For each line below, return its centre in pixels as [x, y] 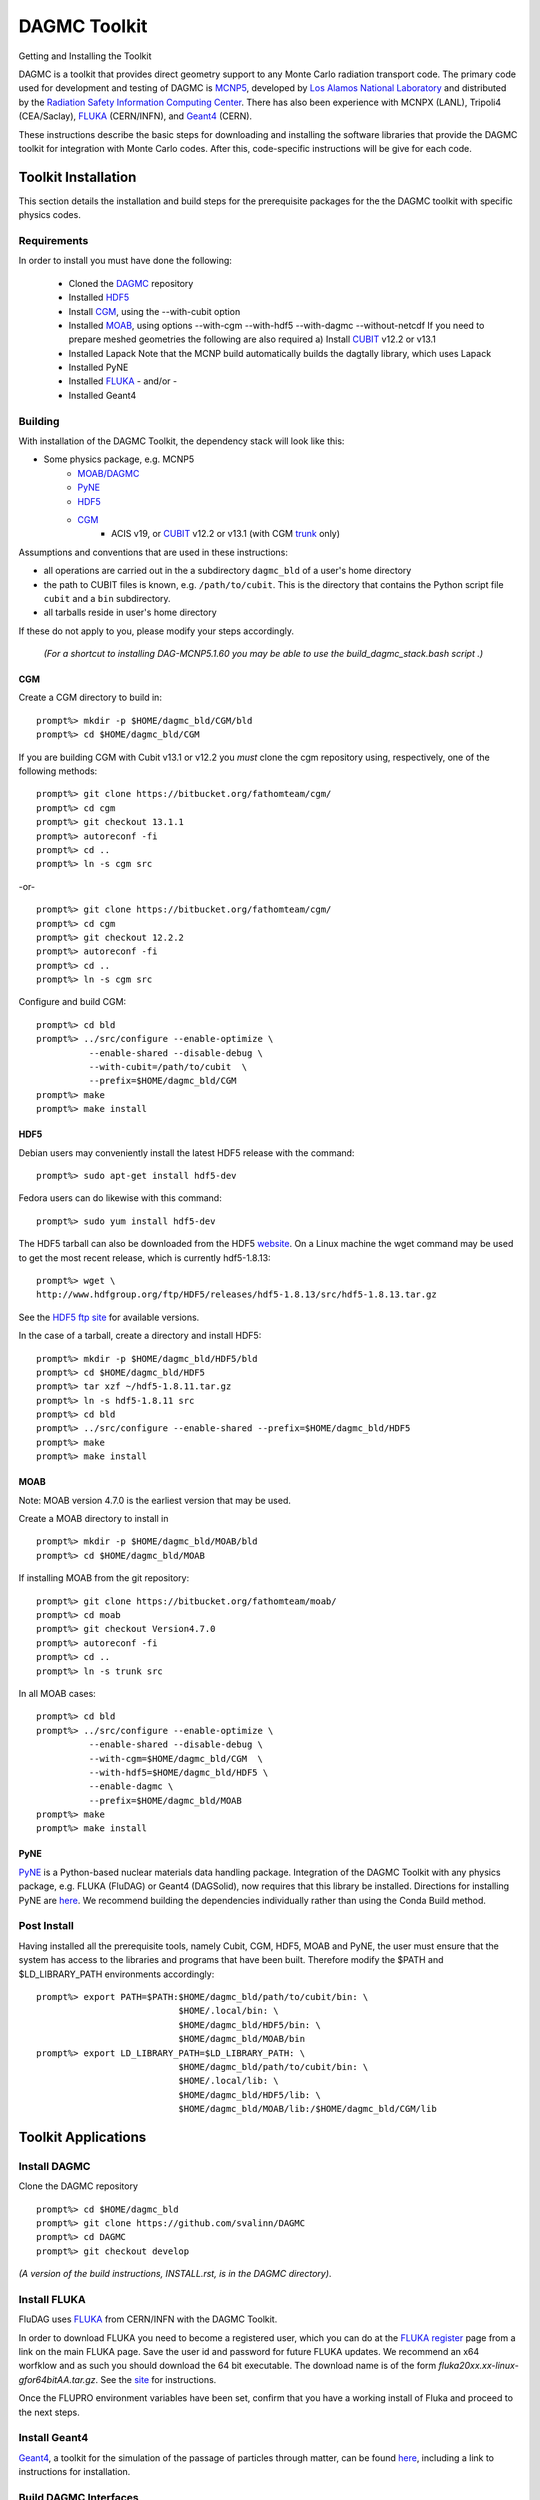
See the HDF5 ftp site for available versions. [109, 1317]
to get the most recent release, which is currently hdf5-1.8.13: [144, 1257]
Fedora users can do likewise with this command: [120, 1198]
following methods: [58, 771]
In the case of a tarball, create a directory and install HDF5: [140, 1336]
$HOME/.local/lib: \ [228, 2081]
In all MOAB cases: [57, 1693]
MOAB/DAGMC [108, 473]
